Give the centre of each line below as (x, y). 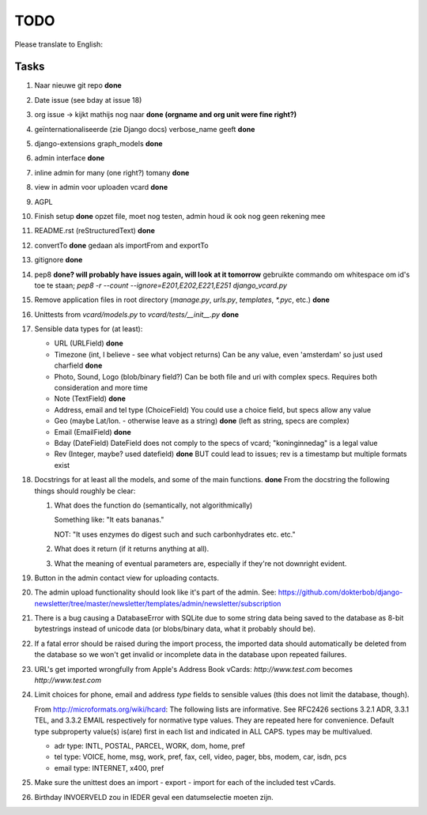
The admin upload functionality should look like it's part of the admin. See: (155, 592)
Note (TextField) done (90, 398)
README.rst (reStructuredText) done (95, 231)
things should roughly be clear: (85, 491)
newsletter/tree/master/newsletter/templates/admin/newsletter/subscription (158, 603)
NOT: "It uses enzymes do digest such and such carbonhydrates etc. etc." (175, 534)
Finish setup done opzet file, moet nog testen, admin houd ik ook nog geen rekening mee (180, 216)
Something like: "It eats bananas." (109, 520)
